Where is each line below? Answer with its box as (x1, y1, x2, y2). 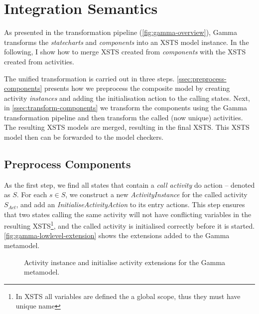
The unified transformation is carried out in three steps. (4, 73, 175, 83)
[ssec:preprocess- (177, 73, 227, 83)
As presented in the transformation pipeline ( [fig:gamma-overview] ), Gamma (4, 27, 237, 37)
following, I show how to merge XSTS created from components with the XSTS (4, 46, 246, 57)
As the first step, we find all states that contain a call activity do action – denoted (4, 179, 255, 190)
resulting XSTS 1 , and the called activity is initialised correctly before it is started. (4, 219, 255, 231)
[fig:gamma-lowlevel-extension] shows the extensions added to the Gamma (4, 230, 230, 241)
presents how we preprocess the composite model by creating (44, 83, 230, 93)
